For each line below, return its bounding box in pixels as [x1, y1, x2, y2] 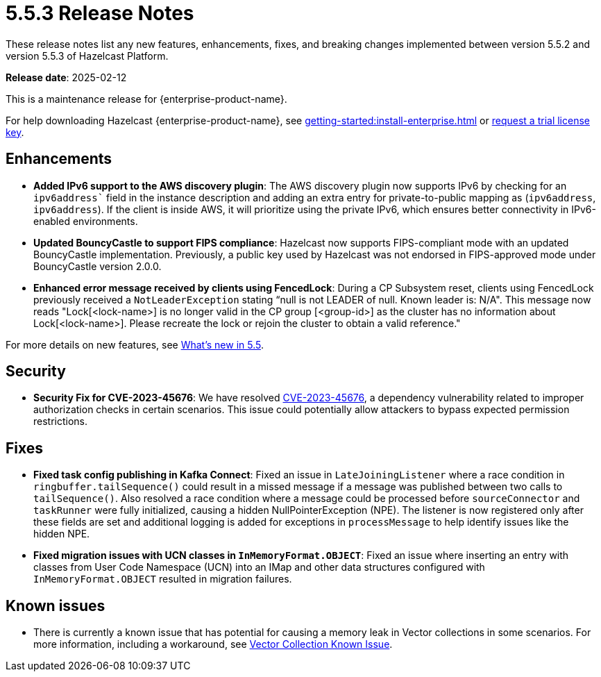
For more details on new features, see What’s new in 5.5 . [6, 338, 264, 351]
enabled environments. [33, 215, 138, 227]
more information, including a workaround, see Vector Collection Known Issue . [33, 638, 393, 651]
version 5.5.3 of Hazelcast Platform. [6, 49, 169, 62]
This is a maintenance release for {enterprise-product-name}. [6, 92, 287, 105]
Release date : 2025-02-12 [6, 71, 127, 83]
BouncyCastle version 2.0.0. [33, 260, 162, 272]
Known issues [6, 596, 105, 615]
